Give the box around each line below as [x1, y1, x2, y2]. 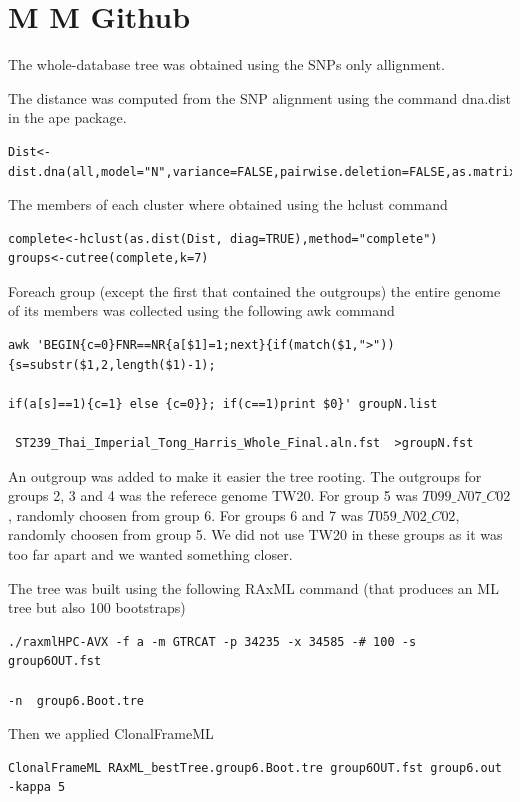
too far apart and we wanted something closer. [8, 544, 293, 564]
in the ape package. [8, 107, 127, 128]
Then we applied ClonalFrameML [8, 723, 214, 744]
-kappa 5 [8, 780, 66, 795]
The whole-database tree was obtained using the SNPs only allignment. [8, 54, 445, 75]
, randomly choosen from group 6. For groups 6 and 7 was [8, 504, 363, 525]
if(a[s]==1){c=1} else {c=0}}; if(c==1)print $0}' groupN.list [8, 396, 438, 411]
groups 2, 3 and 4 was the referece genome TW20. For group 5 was [8, 485, 418, 506]
